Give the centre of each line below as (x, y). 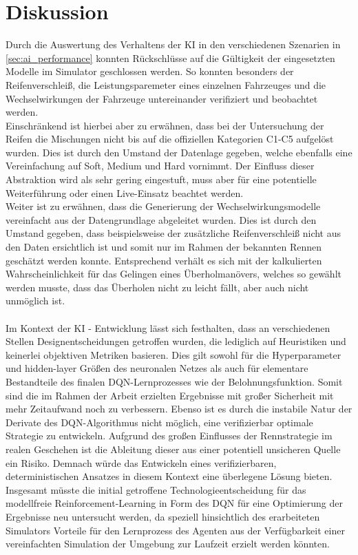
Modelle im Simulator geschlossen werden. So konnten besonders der (150, 71)
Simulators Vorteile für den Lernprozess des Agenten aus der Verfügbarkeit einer (175, 530)
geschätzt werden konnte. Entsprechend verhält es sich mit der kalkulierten (164, 260)
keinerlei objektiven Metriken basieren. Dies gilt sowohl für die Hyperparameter (173, 354)
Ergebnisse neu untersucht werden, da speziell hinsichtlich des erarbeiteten (163, 516)
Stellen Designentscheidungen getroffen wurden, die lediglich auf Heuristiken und (176, 341)
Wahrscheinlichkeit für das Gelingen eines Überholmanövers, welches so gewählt (173, 274)
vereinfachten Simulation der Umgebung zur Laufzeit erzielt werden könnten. (168, 544)
